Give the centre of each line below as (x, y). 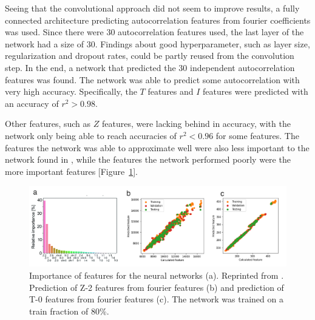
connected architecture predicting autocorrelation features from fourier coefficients (158, 20)
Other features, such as (48, 124)
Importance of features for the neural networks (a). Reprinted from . (157, 275)
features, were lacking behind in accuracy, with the (196, 124)
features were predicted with (256, 91)
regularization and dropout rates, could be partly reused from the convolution (150, 56)
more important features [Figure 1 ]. (72, 171)
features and (171, 91)
